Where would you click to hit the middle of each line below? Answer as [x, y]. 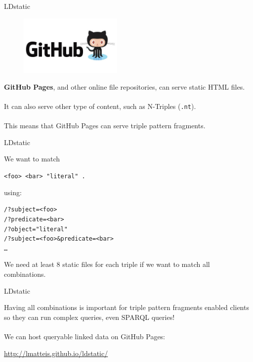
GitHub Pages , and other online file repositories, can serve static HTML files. [125, 86]
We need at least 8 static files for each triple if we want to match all [107, 264]
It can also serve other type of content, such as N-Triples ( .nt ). [100, 106]
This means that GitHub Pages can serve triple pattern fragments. [105, 126]
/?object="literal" [36, 229]
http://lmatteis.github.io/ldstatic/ [56, 353]
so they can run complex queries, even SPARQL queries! [89, 317]
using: [13, 192]
